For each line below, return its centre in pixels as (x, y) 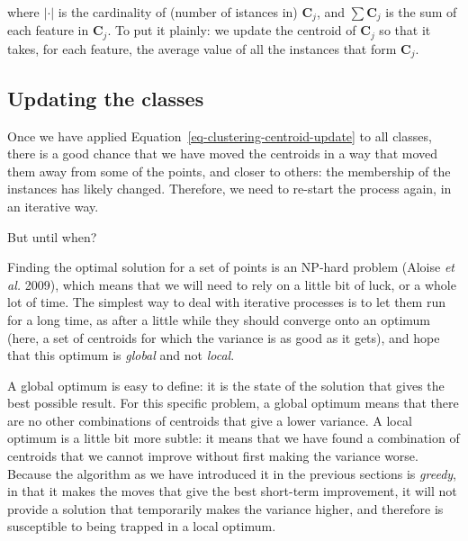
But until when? (52, 236)
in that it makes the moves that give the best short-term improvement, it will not (232, 491)
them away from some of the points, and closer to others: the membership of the (229, 171)
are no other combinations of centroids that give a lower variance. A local (210, 420)
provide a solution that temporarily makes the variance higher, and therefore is (225, 508)
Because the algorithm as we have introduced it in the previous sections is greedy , (232, 473)
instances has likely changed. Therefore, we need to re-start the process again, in (229, 189)
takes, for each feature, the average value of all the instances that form (202, 48)
